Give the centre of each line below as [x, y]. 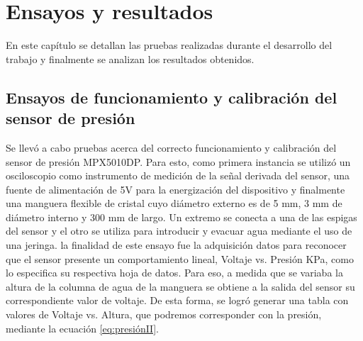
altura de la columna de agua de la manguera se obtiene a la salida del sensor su [180, 286]
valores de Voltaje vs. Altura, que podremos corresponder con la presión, [164, 314]
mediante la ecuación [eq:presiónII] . [82, 328]
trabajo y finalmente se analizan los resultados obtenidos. [130, 58]
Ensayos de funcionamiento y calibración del [172, 97]
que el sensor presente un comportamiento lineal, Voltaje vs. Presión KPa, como [180, 258]
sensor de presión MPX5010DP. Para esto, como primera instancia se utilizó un [178, 161]
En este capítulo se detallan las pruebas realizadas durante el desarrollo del [169, 45]
